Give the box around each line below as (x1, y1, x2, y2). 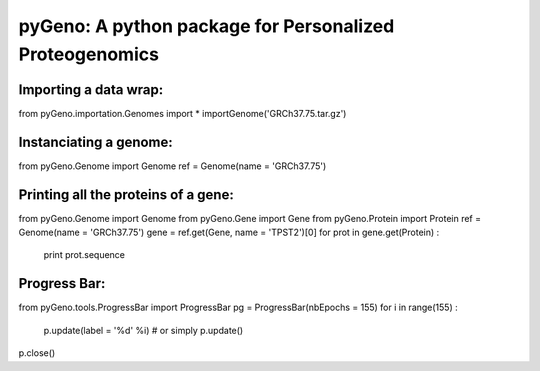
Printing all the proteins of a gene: (18, 186, 234, 203)
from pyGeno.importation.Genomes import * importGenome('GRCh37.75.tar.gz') (18, 107, 347, 119)
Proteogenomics (18, 43, 160, 65)
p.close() (18, 347, 56, 359)
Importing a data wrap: (18, 81, 164, 98)
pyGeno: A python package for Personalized (18, 15, 395, 37)
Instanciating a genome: (18, 133, 174, 150)
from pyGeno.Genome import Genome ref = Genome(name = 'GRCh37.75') (18, 160, 327, 172)
